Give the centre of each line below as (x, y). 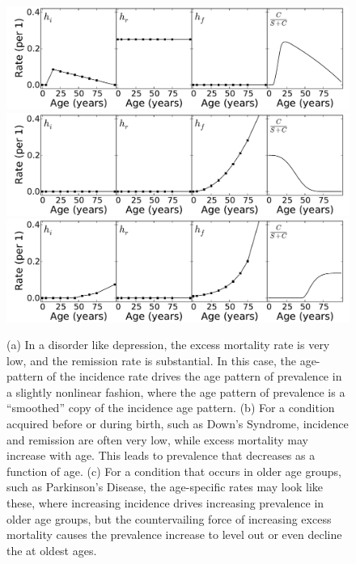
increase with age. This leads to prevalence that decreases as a (161, 455)
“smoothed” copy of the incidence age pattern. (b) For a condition (171, 408)
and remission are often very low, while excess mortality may (157, 439)
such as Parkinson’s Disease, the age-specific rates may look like (165, 487)
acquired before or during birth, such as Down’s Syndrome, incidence (178, 424)
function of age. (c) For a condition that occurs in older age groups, (174, 471)
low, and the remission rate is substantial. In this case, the (151, 360)
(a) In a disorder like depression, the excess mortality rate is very (168, 345)
